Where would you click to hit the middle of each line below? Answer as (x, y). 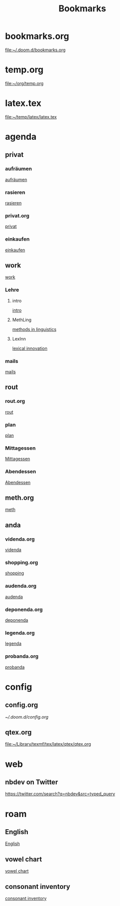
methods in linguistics (34, 329)
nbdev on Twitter (32, 782)
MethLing (22, 320)
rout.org (15, 401)
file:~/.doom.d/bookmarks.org (36, 50)
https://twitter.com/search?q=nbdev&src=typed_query (60, 794)
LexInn (19, 339)
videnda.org (20, 539)
